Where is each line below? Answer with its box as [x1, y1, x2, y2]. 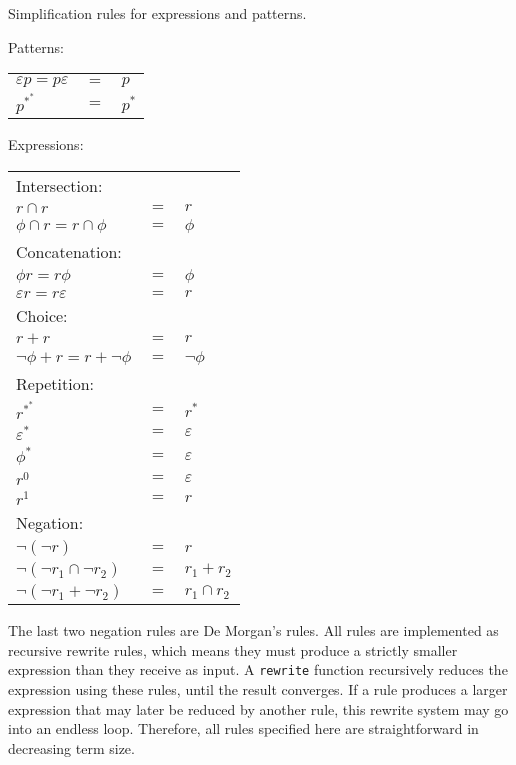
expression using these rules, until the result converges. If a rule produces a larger [8, 679, 508, 700]
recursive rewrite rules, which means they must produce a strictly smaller [8, 639, 458, 660]
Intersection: [16, 173, 103, 197]
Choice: [16, 303, 68, 327]
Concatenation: [16, 239, 122, 263]
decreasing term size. [8, 737, 135, 758]
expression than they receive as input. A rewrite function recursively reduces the [8, 659, 508, 680]
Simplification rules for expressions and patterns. [8, 3, 307, 23]
